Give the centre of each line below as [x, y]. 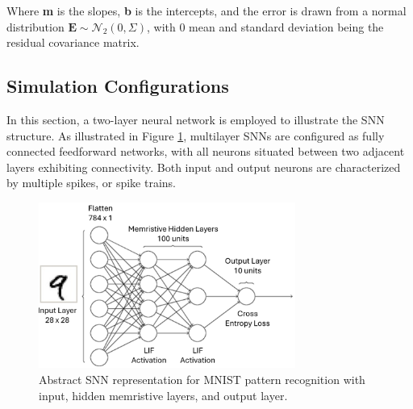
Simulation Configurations [118, 86]
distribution [35, 26]
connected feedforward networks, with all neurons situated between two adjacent [206, 151]
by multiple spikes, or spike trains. [91, 183]
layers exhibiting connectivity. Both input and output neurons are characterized [204, 167]
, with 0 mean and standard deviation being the [265, 26]
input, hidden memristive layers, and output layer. [163, 395]
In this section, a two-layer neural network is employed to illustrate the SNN [196, 119]
